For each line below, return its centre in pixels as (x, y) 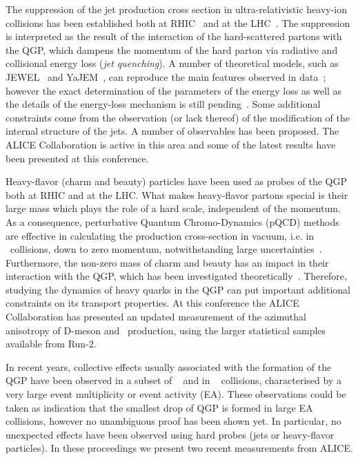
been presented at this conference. (77, 158)
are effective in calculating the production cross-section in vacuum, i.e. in (160, 235)
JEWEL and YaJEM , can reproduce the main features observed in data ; (166, 76)
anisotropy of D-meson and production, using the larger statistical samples (166, 330)
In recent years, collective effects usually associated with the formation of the (169, 366)
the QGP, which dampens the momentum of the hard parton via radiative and (172, 49)
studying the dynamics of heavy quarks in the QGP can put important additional (178, 289)
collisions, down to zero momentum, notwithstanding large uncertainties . (166, 249)
